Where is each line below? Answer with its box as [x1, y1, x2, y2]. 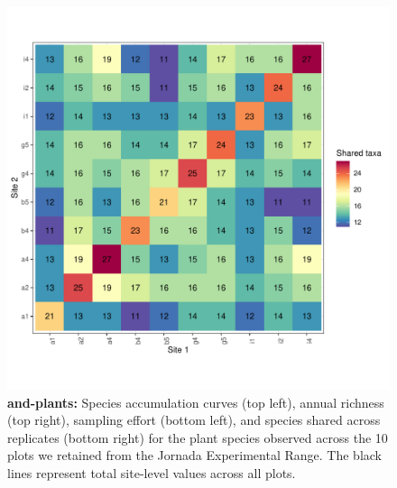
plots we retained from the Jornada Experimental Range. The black [7, 446, 382, 465]
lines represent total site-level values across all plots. [7, 463, 296, 482]
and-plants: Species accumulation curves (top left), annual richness [7, 392, 384, 411]
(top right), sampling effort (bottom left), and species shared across [7, 410, 381, 429]
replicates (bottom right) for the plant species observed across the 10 [7, 428, 388, 447]
